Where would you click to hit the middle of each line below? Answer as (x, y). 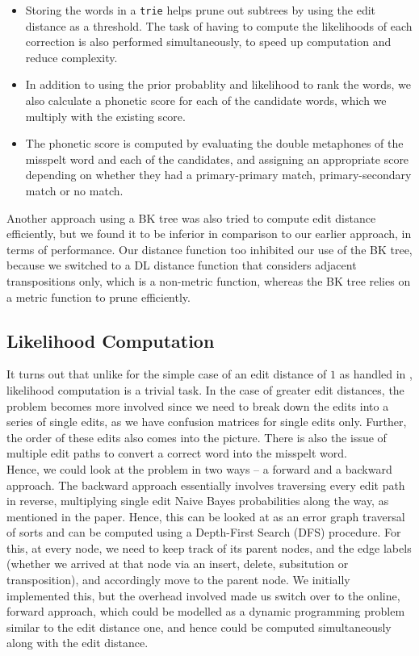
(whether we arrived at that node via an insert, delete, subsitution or (178, 564)
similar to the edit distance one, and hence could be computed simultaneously (199, 627)
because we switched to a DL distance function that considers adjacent (182, 265)
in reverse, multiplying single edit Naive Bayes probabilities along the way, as (198, 501)
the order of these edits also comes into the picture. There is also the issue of (197, 437)
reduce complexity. (71, 57)
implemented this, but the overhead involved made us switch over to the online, (203, 595)
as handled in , (376, 374)
